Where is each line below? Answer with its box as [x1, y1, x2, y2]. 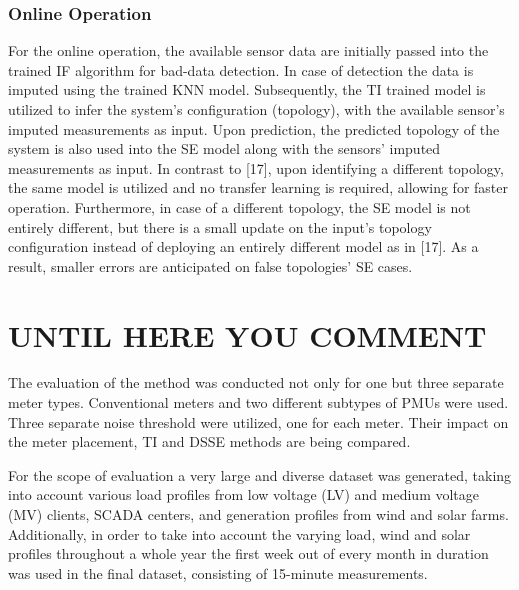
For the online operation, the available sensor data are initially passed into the [8, 40, 489, 61]
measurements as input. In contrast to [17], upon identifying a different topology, [8, 157, 504, 178]
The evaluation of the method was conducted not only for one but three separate [8, 372, 504, 393]
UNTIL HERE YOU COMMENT [8, 314, 487, 355]
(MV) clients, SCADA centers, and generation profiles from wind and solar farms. [8, 504, 509, 525]
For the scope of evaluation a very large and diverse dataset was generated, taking [8, 464, 512, 485]
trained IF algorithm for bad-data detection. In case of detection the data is [8, 59, 474, 80]
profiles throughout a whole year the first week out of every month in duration [8, 543, 489, 564]
